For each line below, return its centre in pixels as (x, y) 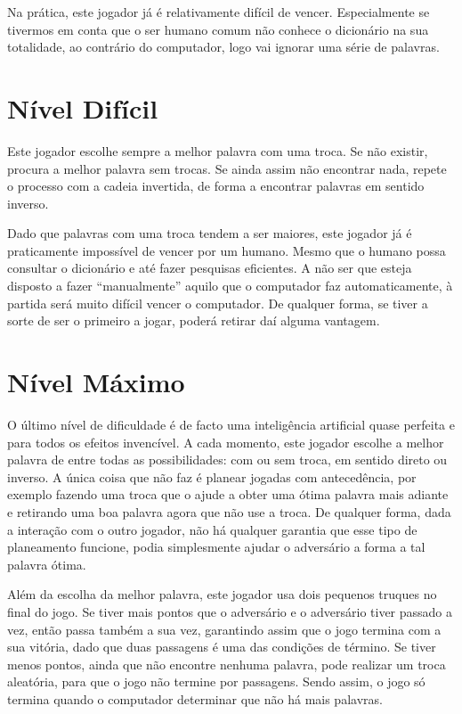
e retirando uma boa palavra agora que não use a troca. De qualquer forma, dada (229, 511)
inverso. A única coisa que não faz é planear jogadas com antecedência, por (212, 476)
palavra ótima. (47, 564)
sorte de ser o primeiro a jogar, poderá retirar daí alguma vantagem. (194, 320)
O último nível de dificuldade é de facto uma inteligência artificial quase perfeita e (231, 424)
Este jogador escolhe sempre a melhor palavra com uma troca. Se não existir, (218, 150)
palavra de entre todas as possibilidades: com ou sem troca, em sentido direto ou (227, 460)
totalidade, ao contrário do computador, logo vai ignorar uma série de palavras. (223, 47)
